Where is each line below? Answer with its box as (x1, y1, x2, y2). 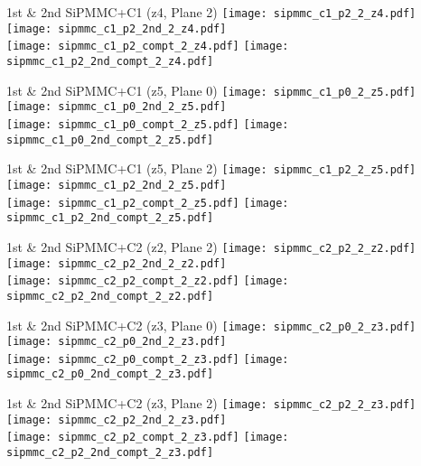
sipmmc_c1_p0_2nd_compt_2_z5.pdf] (6, 133, 214, 146)
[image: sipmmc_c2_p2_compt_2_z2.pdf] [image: (6, 275, 289, 288)
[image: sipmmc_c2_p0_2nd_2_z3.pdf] (6, 335, 227, 349)
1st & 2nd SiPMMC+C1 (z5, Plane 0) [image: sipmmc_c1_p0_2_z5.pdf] (6, 80, 416, 99)
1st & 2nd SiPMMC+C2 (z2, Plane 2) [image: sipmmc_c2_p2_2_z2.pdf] (6, 237, 416, 256)
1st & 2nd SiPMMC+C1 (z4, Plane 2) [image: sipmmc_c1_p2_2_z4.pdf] (6, 3, 416, 21)
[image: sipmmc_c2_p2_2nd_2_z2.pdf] (6, 256, 227, 270)
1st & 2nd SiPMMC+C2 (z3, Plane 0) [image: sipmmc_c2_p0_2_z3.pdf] (6, 315, 416, 334)
